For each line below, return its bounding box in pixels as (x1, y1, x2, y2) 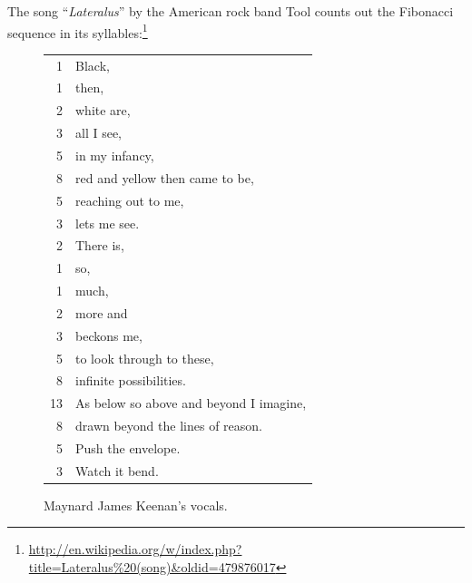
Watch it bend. (75, 461, 159, 480)
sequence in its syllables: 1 (7, 20, 148, 42)
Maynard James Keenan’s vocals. (44, 495, 228, 514)
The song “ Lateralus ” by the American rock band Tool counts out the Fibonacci (7, 2, 454, 20)
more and (75, 303, 128, 322)
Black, (75, 55, 110, 74)
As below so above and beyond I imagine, (75, 394, 307, 413)
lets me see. (75, 213, 140, 232)
